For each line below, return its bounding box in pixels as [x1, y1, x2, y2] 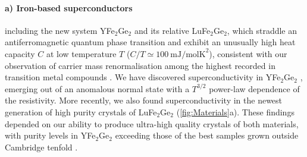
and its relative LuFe [134, 24, 211, 36]
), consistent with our [209, 47, 287, 59]
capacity [5, 47, 35, 59]
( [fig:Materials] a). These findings [176, 105, 295, 118]
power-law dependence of [209, 82, 300, 95]
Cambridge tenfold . [5, 140, 78, 153]
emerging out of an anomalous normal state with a [5, 82, 190, 95]
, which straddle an [227, 24, 297, 36]
